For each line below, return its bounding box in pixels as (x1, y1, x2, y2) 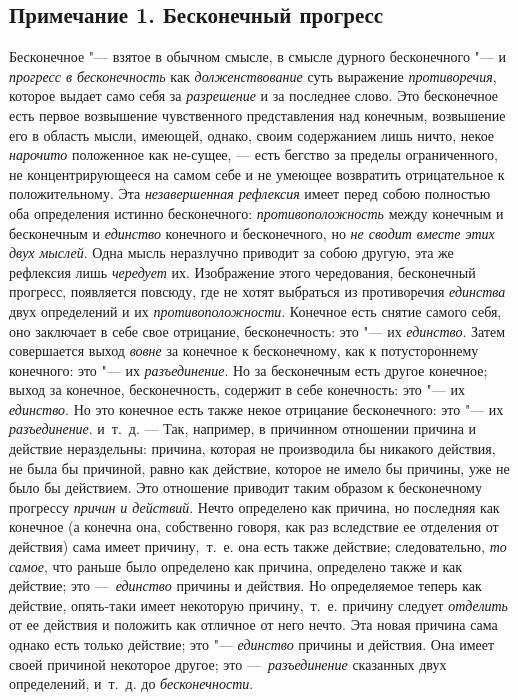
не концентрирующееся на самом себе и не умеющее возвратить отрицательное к (9, 163, 505, 184)
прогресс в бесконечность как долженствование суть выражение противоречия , (9, 65, 497, 86)
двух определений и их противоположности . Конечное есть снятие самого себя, (9, 300, 502, 321)
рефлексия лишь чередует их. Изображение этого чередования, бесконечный (9, 261, 476, 282)
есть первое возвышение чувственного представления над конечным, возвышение (9, 104, 506, 125)
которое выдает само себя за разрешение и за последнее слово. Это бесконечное (9, 85, 499, 106)
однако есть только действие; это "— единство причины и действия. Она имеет (9, 634, 495, 655)
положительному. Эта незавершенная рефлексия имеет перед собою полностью (9, 183, 491, 204)
